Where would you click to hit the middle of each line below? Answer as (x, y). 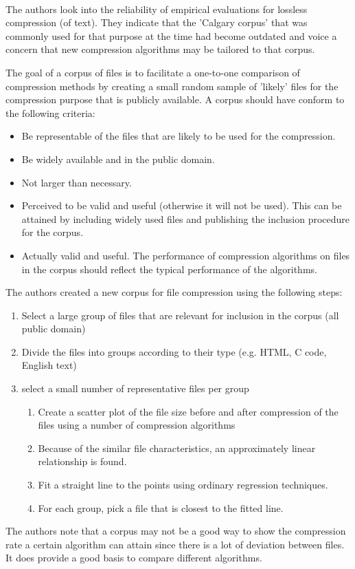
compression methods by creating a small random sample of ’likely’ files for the (172, 86)
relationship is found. (82, 461)
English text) (49, 365)
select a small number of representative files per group (135, 388)
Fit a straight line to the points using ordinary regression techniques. (183, 485)
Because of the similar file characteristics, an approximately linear (177, 448)
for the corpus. (53, 232)
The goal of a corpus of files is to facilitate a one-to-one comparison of (153, 72)
